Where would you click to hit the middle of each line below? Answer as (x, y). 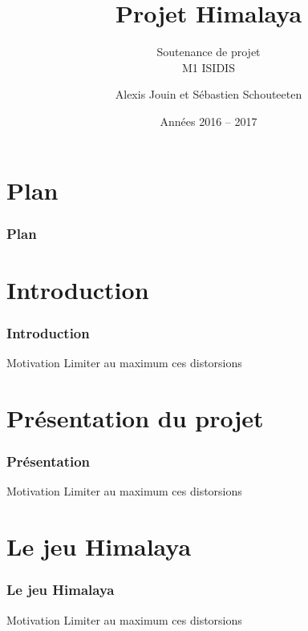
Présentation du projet (135, 417)
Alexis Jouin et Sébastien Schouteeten (209, 94)
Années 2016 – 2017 (209, 121)
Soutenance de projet (209, 52)
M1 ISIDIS (209, 67)
